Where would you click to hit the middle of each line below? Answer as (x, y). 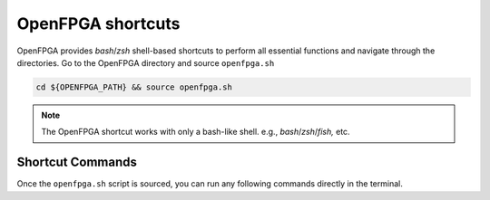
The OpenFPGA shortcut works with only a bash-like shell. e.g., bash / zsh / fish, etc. (196, 132)
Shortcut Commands (77, 162)
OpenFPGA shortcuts (98, 24)
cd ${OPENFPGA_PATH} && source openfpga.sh (134, 87)
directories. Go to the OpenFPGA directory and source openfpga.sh (146, 62)
